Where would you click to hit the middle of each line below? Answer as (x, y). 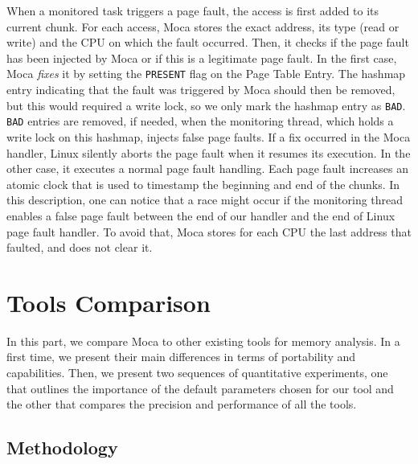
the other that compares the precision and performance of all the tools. (182, 404)
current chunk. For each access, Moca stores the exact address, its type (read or (203, 26)
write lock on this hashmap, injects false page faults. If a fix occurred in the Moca (209, 136)
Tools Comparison (109, 302)
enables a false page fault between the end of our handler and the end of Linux (201, 215)
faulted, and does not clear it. (80, 247)
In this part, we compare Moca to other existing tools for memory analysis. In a (203, 341)
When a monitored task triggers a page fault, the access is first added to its (193, 10)
